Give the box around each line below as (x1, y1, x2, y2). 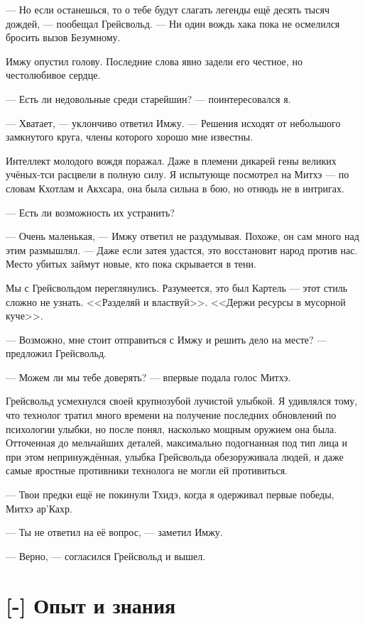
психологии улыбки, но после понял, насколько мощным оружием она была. (6, 421, 337, 436)
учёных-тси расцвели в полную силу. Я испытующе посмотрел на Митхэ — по (6, 167, 349, 182)
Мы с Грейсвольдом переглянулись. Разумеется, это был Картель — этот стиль (6, 280, 348, 295)
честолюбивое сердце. (6, 67, 101, 82)
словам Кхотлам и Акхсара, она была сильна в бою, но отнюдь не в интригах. (6, 180, 344, 195)
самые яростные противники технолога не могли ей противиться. (6, 463, 288, 478)
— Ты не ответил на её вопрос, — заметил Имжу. (6, 525, 223, 540)
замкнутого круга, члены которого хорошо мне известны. (6, 129, 254, 144)
